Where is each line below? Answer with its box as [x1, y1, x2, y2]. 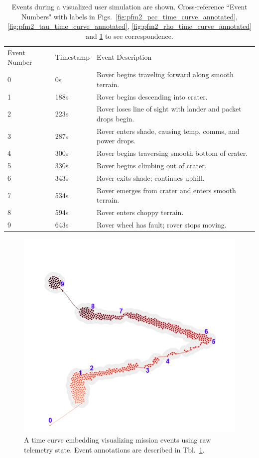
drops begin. [97, 113, 134, 123]
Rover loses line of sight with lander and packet [97, 104, 242, 114]
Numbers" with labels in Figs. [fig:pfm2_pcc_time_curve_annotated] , [21, 11, 238, 21]
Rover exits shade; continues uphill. [97, 172, 205, 183]
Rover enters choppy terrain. [97, 207, 184, 218]
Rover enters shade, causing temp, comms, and [97, 125, 240, 136]
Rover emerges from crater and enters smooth [97, 185, 236, 195]
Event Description [97, 52, 152, 62]
